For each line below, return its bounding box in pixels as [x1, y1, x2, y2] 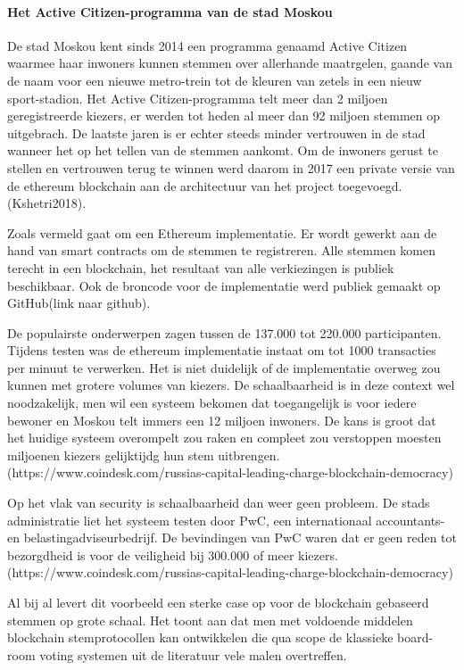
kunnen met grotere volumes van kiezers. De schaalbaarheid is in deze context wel [7, 376, 455, 394]
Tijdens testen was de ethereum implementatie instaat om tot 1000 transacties [7, 341, 436, 360]
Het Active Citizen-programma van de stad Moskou [7, 2, 333, 21]
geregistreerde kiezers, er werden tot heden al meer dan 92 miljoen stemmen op [7, 106, 440, 125]
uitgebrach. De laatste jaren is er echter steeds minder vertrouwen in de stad [7, 123, 426, 142]
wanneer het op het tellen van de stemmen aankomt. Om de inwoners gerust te [7, 141, 438, 160]
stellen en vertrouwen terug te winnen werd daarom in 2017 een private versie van [7, 158, 455, 177]
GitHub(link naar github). [7, 294, 151, 312]
